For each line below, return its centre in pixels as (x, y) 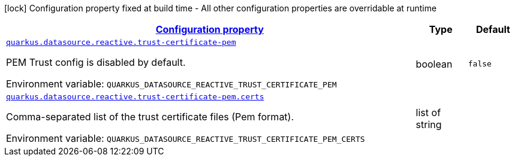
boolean (434, 64)
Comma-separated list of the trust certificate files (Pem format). (150, 117)
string (429, 124)
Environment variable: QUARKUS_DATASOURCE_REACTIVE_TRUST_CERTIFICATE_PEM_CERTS (186, 138)
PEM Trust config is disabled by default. (96, 62)
